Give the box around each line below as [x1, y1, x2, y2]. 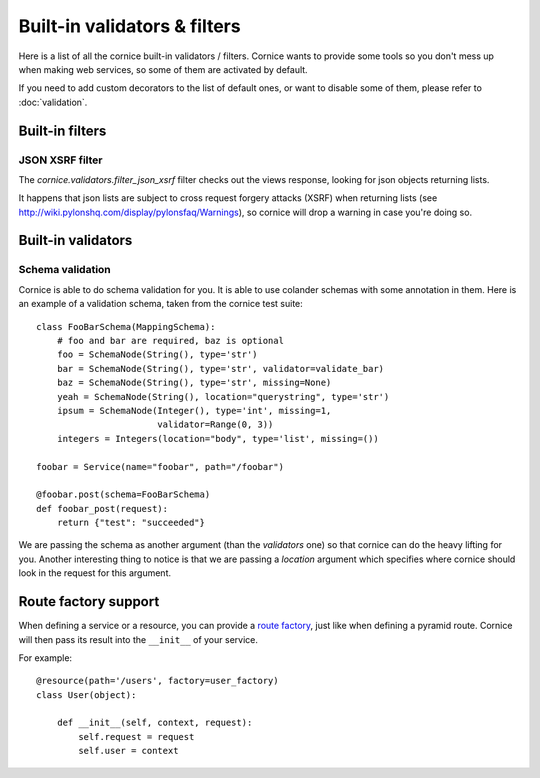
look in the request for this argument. [18, 567, 172, 579]
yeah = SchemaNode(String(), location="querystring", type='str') [56, 391, 390, 402]
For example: [18, 651, 73, 664]
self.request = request [78, 731, 195, 742]
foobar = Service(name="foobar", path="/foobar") [36, 461, 285, 472]
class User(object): [36, 689, 137, 700]
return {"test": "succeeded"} [56, 517, 205, 529]
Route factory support [18, 593, 160, 610]
